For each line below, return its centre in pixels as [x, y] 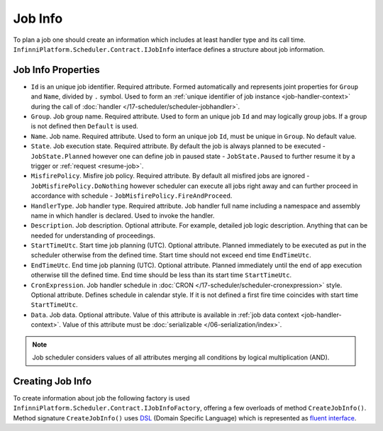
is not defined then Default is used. [84, 126]
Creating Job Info [52, 381]
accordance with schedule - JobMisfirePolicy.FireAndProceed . [132, 196]
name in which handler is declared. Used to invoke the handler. [123, 216]
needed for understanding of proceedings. [93, 235]
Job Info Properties [56, 70]
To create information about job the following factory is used [101, 398]
